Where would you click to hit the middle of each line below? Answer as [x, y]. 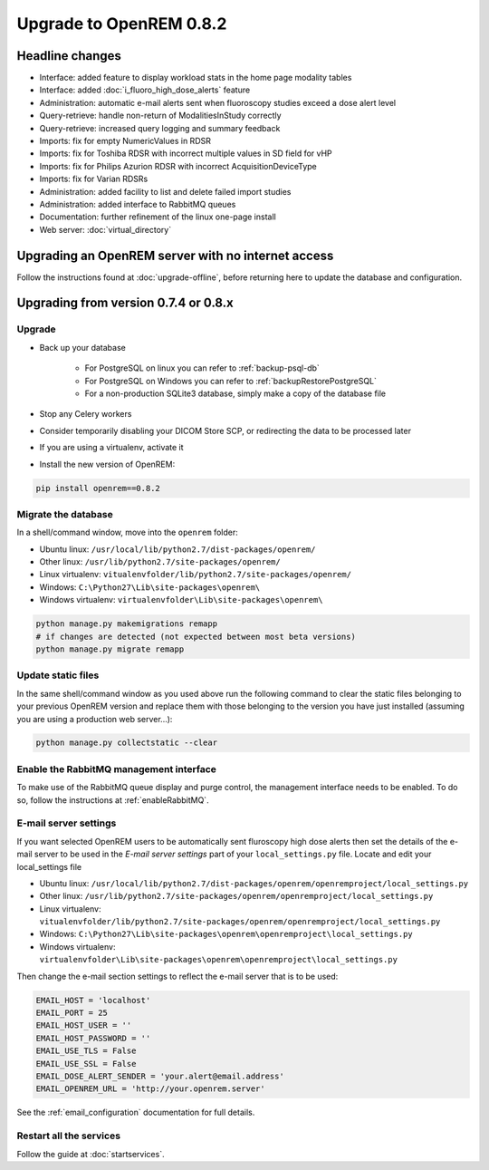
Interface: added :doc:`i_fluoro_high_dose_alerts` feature [145, 90]
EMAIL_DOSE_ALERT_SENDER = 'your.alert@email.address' [160, 1076]
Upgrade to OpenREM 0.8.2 [122, 24]
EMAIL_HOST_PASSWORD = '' [93, 1038]
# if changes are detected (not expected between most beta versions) [196, 636]
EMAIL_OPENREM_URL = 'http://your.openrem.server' [151, 1089]
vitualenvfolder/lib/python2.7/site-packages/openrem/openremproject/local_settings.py [240, 922]
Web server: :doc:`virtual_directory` [105, 229]
